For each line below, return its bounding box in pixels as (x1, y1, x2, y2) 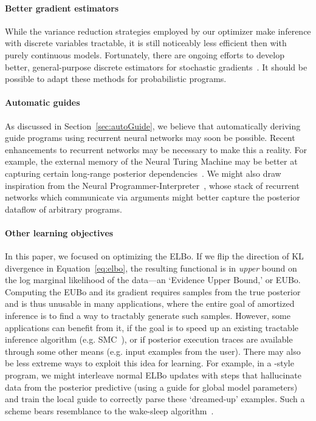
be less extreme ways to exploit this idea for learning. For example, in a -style (5, 357, 294, 369)
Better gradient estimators (5, 1, 119, 14)
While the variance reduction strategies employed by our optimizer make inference (5, 24, 311, 37)
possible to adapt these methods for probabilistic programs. (5, 72, 227, 85)
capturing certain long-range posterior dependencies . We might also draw (5, 166, 281, 179)
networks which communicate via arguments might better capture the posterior (5, 191, 300, 204)
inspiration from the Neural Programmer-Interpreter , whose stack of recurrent (5, 179, 300, 191)
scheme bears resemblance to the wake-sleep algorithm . (5, 404, 214, 417)
